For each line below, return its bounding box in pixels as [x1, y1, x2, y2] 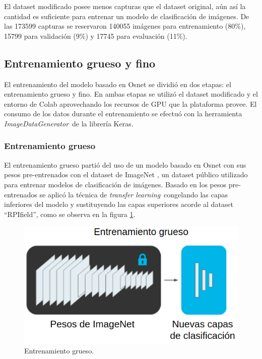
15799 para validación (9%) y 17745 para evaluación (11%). [4, 30, 187, 41]
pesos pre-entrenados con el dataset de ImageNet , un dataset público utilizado [4, 169, 248, 180]
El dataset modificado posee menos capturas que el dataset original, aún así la [4, 1, 246, 11]
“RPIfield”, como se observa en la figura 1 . [4, 208, 136, 219]
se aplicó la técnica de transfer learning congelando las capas [39, 189, 228, 199]
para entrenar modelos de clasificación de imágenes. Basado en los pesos [4, 179, 227, 189]
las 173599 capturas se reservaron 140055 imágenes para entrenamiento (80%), [4, 21, 246, 31]
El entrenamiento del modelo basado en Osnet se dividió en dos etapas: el [4, 79, 231, 89]
